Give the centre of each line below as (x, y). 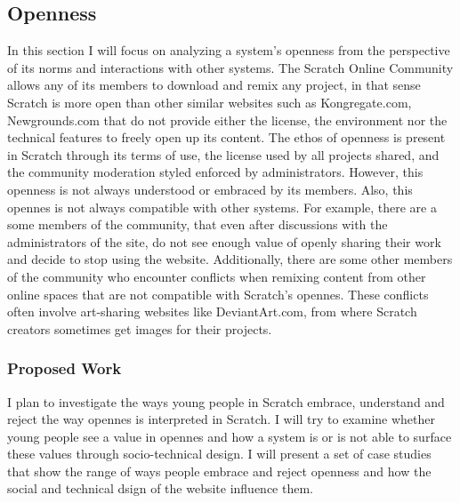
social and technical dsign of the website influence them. (160, 488)
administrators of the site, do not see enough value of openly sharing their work (224, 241)
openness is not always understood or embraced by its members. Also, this (210, 189)
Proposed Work (65, 368)
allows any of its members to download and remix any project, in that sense (214, 85)
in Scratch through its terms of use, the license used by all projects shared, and (223, 154)
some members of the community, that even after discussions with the (198, 224)
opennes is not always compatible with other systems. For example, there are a (222, 207)
